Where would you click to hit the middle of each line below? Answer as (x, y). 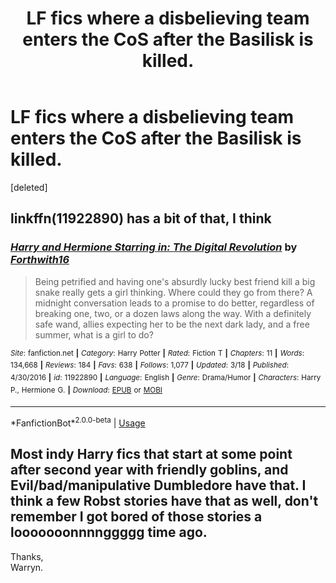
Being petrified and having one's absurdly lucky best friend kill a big (175, 281)
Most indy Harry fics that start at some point (151, 454)
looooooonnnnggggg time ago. (109, 532)
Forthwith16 (40, 260)
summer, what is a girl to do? (94, 334)
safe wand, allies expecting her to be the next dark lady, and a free (172, 324)
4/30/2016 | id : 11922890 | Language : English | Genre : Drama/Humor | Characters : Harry (166, 377)
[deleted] (29, 187)
